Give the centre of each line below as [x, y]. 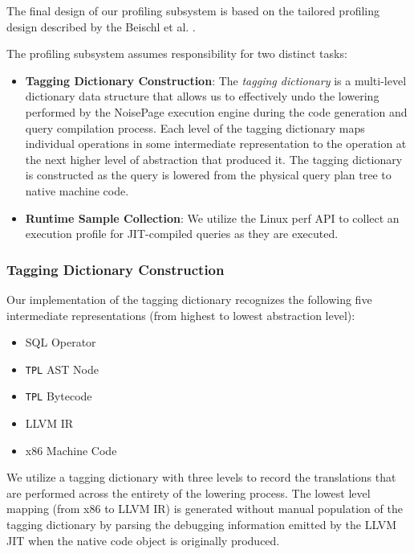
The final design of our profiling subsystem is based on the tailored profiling [193, 10]
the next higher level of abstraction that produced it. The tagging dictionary [214, 159]
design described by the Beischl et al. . [101, 26]
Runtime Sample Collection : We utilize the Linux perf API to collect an [212, 217]
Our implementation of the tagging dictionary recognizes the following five [189, 299]
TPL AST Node [62, 369]
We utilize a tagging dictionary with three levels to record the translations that [201, 477]
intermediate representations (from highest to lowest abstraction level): [181, 315]
